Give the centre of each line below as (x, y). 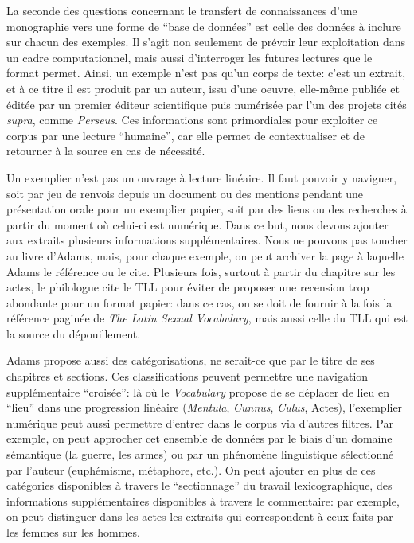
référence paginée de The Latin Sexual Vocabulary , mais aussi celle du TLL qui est (207, 318)
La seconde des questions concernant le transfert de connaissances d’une (182, 10)
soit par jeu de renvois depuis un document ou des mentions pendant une (185, 193)
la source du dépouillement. (74, 333)
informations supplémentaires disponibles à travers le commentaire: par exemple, (203, 500)
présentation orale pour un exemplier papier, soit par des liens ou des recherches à (207, 209)
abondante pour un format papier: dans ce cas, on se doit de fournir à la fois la (199, 302)
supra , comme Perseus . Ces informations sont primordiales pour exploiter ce (192, 120)
